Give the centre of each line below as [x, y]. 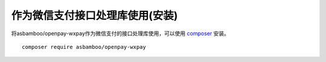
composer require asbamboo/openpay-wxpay [84, 47]
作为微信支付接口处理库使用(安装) [94, 15]
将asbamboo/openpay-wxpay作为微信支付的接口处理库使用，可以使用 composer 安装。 [120, 33]
